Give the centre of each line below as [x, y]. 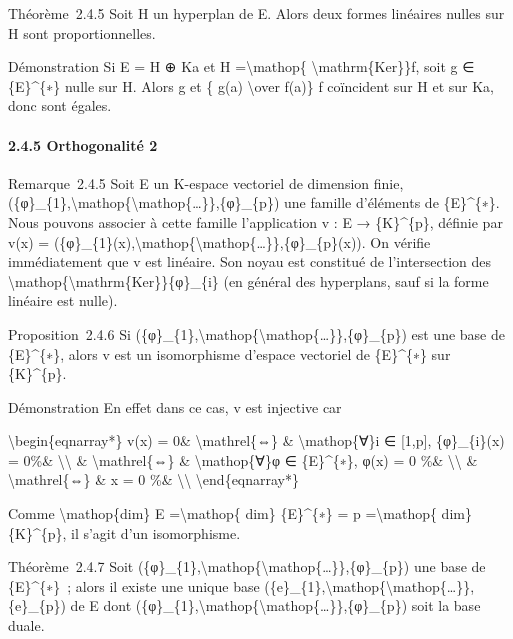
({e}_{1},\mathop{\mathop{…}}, [369, 585]
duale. [26, 625]
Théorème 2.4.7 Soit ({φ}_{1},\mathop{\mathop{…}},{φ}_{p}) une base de [247, 566]
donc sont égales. [60, 105]
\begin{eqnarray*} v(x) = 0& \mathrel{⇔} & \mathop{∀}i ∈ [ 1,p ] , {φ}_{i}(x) [256, 440]
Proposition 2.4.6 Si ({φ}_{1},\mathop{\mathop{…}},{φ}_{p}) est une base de [256, 333]
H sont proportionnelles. [82, 32]
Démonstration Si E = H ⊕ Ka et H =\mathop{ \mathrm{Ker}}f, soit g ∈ [241, 66]
